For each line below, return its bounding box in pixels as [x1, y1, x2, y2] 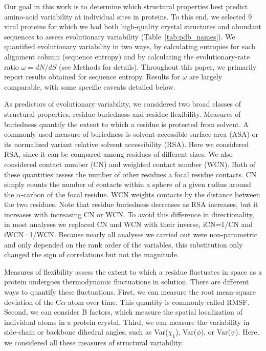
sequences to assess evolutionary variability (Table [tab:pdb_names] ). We [4, 31, 235, 42]
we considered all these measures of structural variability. [4, 337, 183, 348]
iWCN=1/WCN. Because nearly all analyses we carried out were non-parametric [4, 229, 257, 240]
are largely [189, 71, 223, 82]
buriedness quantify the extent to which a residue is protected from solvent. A [4, 118, 249, 129]
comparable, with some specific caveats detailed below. [4, 81, 175, 92]
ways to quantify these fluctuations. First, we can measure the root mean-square [4, 286, 256, 297]
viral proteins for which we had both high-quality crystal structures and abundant [4, 21, 262, 32]
